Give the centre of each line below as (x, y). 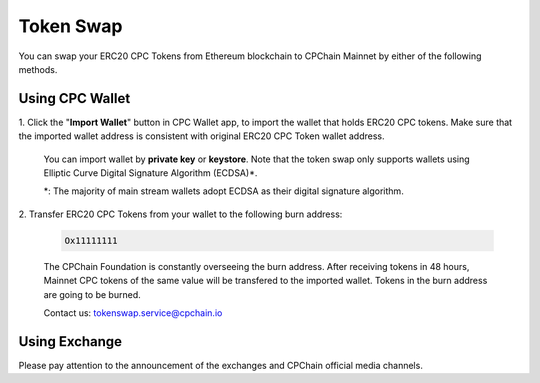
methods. (38, 69)
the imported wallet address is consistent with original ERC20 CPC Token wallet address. (201, 136)
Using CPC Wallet (74, 98)
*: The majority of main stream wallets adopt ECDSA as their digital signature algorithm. (223, 191)
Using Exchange (70, 341)
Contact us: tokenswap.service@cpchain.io (133, 312)
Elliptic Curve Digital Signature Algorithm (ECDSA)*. (150, 173)
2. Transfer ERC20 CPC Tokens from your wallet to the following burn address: (180, 214)
